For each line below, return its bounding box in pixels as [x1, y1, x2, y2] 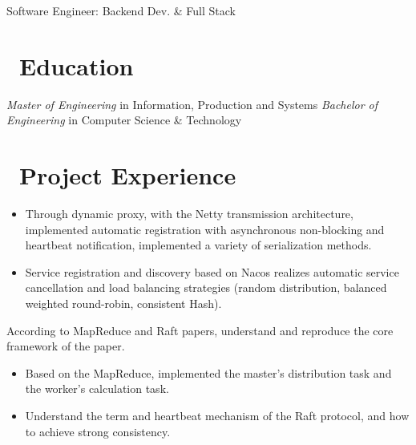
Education [19, 49, 134, 82]
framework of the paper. [6, 338, 125, 354]
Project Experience [19, 159, 236, 192]
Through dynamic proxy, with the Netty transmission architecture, [25, 205, 353, 222]
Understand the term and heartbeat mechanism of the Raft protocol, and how [25, 407, 410, 423]
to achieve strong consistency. [25, 423, 171, 439]
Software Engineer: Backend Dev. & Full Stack [6, 2, 236, 18]
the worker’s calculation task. [25, 380, 169, 397]
